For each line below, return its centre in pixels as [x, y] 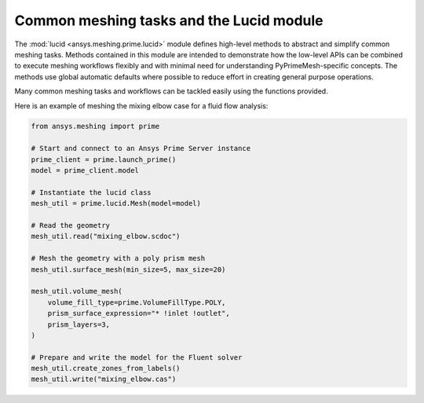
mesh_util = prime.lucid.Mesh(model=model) [116, 203]
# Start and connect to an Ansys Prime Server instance [141, 148]
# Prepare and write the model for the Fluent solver [137, 357]
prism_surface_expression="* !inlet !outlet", [139, 313]
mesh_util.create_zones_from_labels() [106, 368]
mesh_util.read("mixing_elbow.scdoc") [106, 236]
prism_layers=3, [79, 324]
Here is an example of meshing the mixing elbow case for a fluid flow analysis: [141, 105]
